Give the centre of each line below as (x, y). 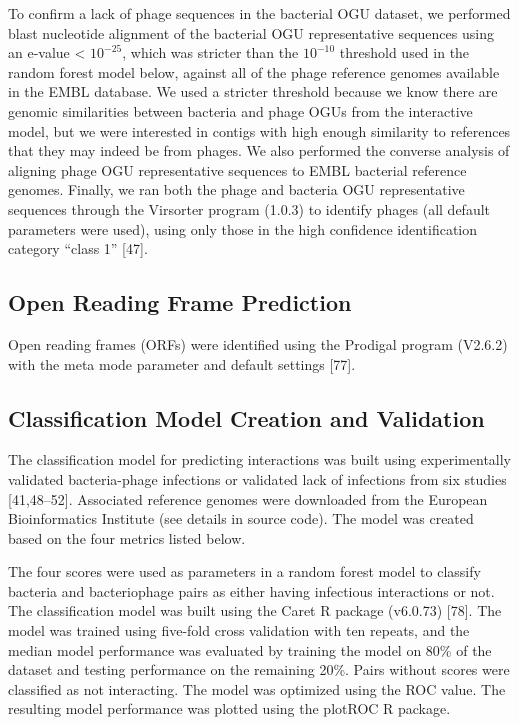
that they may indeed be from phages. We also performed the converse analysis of (259, 150)
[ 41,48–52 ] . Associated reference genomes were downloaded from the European (248, 498)
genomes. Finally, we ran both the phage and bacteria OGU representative (236, 189)
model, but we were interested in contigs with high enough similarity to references (259, 130)
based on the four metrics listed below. (127, 537)
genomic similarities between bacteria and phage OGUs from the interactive (240, 110)
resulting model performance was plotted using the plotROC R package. (229, 708)
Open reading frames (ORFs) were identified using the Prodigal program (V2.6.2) (258, 343)
